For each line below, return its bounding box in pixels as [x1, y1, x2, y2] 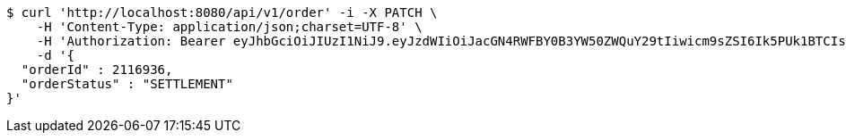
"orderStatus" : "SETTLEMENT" [21, 77, 233, 91]
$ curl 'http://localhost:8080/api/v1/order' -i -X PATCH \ [6, 5, 438, 20]
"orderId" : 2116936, [21, 62, 173, 77]
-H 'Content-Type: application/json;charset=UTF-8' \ [36, 20, 423, 34]
